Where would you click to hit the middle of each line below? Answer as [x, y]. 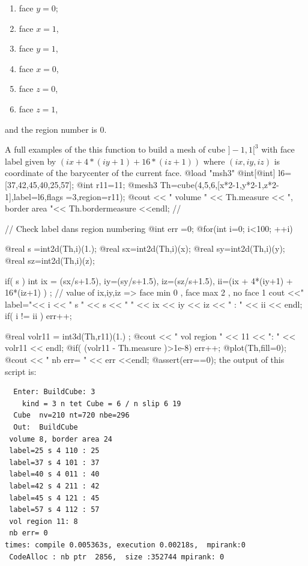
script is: [21, 371]
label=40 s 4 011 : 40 [54, 474]
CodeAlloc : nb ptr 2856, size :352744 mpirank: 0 [117, 557]
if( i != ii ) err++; [38, 316]
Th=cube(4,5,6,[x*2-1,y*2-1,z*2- [219, 184]
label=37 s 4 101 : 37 [54, 462]
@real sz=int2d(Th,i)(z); [50, 260]
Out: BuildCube [46, 428]
